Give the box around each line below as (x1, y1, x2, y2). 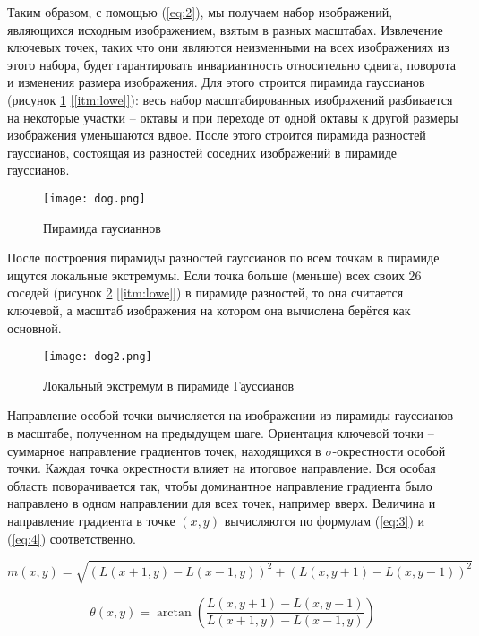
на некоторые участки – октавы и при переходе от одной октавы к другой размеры (7, 107, 458, 126)
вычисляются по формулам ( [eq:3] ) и (224, 511, 425, 529)
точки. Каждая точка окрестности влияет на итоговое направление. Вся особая (7, 459, 436, 477)
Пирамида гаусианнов (43, 218, 161, 236)
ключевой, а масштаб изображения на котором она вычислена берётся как (7, 300, 411, 319)
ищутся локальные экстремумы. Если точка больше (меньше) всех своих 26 (7, 265, 422, 284)
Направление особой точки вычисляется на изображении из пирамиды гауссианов (7, 406, 454, 425)
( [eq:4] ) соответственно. (7, 529, 136, 547)
